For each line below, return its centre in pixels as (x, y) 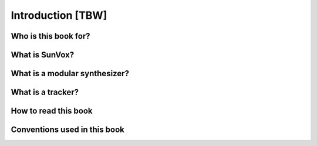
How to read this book (52, 111)
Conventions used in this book (68, 130)
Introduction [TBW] (59, 15)
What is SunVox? (43, 55)
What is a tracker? (45, 92)
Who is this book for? (50, 36)
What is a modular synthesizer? (70, 74)
